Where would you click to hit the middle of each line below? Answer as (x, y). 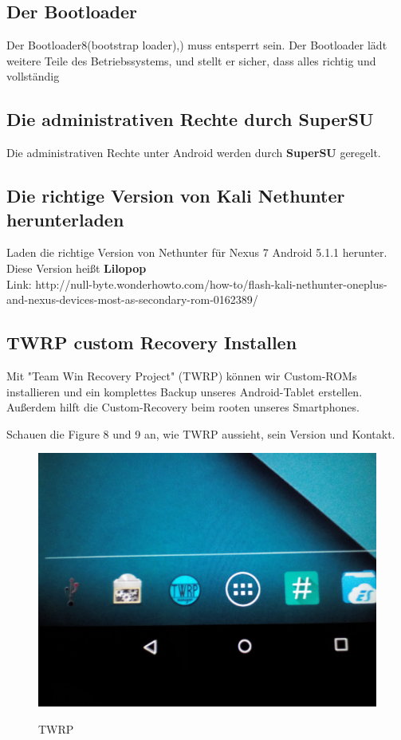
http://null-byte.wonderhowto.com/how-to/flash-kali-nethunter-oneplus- (211, 283)
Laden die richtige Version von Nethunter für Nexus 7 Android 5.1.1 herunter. (197, 252)
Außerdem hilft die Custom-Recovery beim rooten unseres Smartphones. (183, 407)
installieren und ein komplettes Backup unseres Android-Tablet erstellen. (185, 391)
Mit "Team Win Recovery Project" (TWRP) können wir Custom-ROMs (182, 375)
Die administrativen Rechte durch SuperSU (190, 119)
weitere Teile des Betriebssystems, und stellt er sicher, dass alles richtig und (191, 60)
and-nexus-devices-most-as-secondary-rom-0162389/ (132, 299)
